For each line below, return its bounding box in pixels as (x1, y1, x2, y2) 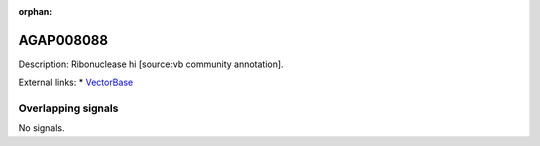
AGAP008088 (18, 31, 109, 49)
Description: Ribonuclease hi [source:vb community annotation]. (18, 58, 284, 70)
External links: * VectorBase (18, 76, 134, 89)
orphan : (18, 6, 53, 17)
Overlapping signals (18, 101, 119, 115)
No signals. (18, 122, 65, 134)
